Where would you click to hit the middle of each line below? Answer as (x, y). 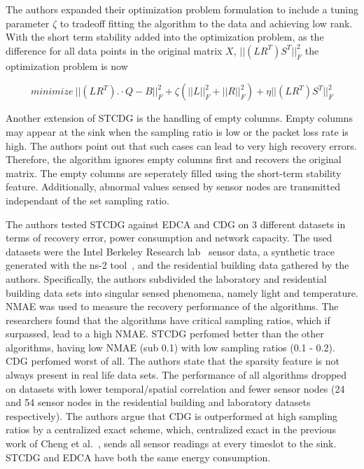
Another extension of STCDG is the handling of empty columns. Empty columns (179, 118)
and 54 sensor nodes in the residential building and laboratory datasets (158, 402)
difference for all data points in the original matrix (114, 50)
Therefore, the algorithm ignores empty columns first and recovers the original (174, 159)
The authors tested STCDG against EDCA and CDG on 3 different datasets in (176, 224)
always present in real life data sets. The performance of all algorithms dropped (176, 375)
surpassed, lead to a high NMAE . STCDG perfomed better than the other (165, 334)
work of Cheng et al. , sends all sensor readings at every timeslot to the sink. (171, 443)
